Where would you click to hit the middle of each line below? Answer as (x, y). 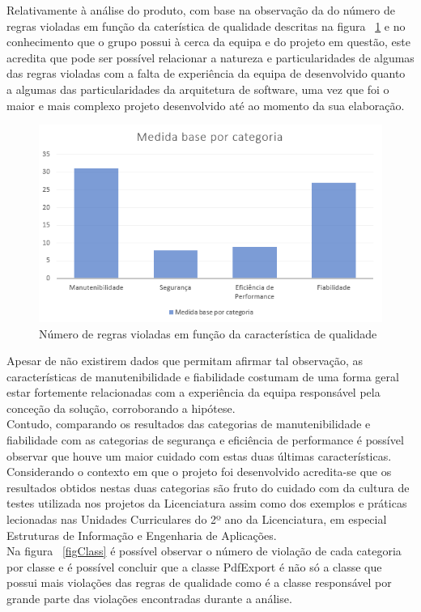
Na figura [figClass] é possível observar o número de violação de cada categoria (204, 551)
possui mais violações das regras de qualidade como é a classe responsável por (199, 582)
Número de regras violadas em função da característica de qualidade (208, 333)
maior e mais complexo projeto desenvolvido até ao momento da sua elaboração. (206, 105)
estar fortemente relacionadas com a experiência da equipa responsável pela (193, 392)
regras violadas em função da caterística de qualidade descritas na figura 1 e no (206, 25)
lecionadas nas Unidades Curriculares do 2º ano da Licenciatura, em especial (197, 519)
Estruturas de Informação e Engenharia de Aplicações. (142, 535)
